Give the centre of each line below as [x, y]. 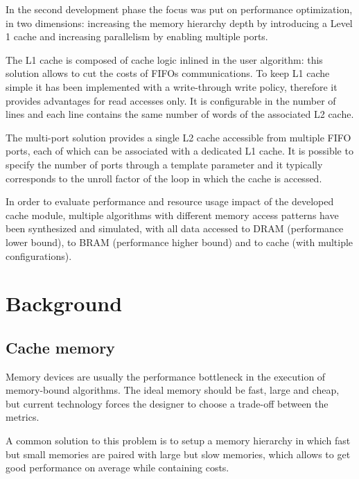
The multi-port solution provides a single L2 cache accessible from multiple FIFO [178, 137]
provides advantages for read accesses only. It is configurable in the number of [171, 100]
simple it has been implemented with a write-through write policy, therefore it [172, 86]
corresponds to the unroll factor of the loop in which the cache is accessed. [164, 178]
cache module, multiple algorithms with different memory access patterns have [172, 215]
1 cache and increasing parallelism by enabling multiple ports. [137, 36]
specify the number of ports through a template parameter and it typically [164, 164]
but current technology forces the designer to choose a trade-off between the [167, 403]
